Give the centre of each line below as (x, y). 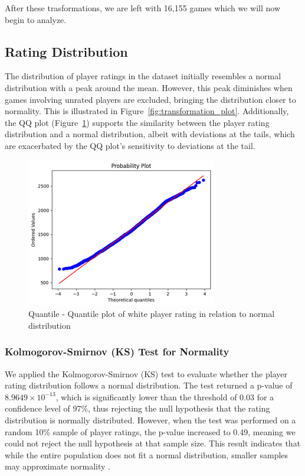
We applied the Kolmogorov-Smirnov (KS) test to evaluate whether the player (146, 373)
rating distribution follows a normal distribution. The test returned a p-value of (149, 385)
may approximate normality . (58, 466)
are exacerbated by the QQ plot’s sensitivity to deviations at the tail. (130, 145)
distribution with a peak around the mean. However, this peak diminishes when (149, 87)
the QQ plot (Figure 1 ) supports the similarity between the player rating (137, 122)
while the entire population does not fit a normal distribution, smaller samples (147, 454)
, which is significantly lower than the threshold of (146, 396)
